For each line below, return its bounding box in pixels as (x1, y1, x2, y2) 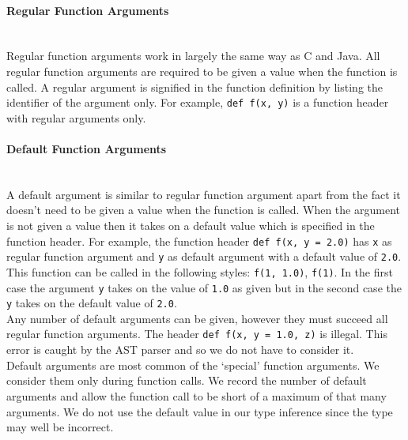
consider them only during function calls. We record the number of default (6, 372, 367, 389)
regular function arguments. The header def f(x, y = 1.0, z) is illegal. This (6, 325, 387, 342)
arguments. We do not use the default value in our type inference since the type (6, 403, 393, 419)
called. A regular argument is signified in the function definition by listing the (6, 78, 383, 95)
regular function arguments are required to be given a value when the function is (6, 62, 398, 79)
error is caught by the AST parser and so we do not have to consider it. (6, 341, 354, 358)
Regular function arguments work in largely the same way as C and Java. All (6, 47, 380, 64)
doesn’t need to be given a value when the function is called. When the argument (6, 201, 400, 218)
